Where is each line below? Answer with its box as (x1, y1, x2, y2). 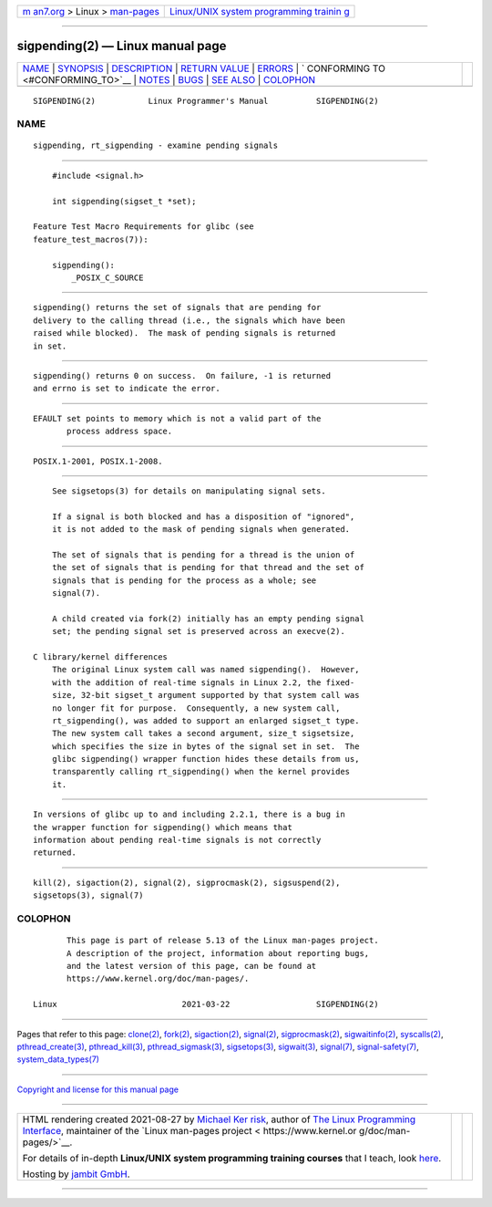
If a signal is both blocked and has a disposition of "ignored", (51, 511, 355, 522)
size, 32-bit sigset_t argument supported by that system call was (51, 690, 360, 701)
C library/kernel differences (33, 651, 169, 661)
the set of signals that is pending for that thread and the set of (51, 562, 364, 573)
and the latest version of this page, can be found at (67, 961, 317, 971)
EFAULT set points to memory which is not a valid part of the (33, 413, 322, 423)
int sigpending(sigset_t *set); (51, 196, 197, 206)
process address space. (67, 426, 173, 437)
